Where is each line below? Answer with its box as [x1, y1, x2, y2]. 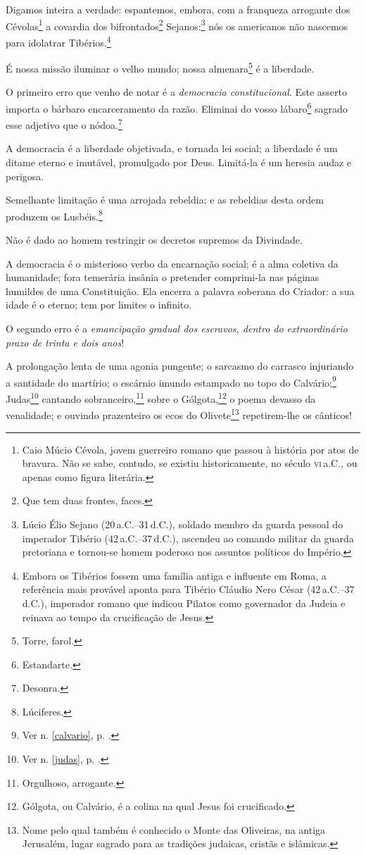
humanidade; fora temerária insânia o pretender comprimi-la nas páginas [6, 270, 320, 285]
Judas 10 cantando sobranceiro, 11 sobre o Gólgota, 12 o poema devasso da [6, 389, 316, 406]
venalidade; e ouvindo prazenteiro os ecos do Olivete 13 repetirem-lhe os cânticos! [6, 406, 352, 422]
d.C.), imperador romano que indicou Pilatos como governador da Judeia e [22, 595, 346, 610]
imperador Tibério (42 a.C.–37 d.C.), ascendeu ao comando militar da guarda [22, 530, 354, 545]
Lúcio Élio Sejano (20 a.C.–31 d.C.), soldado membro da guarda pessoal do [22, 516, 343, 531]
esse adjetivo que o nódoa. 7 [6, 116, 122, 132]
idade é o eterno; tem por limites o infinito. [6, 297, 192, 312]
